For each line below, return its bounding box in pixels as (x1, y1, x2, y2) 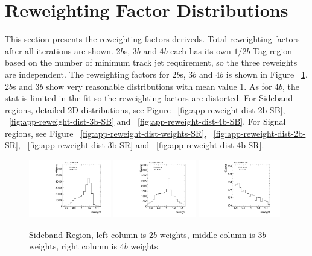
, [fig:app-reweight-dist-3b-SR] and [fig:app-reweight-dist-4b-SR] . (18, 139, 264, 151)
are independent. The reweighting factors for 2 (5, 67, 177, 80)
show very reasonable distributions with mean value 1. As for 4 (46, 80, 279, 92)
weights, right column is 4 (29, 240, 124, 252)
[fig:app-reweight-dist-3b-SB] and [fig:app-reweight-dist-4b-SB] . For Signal (9, 115, 286, 128)
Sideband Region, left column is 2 (29, 228, 154, 240)
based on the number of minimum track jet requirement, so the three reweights (5, 56, 298, 69)
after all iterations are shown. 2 (5, 44, 121, 57)
